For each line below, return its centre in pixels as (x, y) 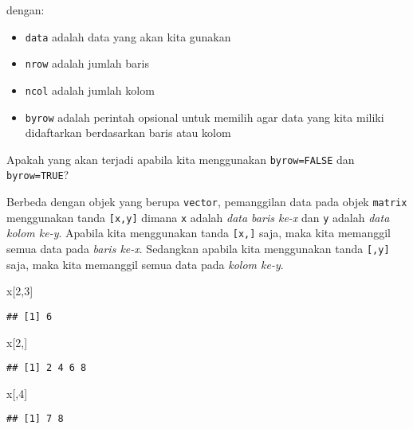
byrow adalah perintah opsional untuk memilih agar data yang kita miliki (205, 117)
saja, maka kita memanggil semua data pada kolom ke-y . (145, 264)
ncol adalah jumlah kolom (90, 90)
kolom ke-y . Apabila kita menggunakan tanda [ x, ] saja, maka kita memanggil (199, 233)
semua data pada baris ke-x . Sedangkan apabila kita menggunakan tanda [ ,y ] (198, 249)
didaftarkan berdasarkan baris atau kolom (128, 133)
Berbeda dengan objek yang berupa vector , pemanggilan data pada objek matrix (207, 202)
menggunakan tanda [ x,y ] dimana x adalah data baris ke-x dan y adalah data (198, 217)
